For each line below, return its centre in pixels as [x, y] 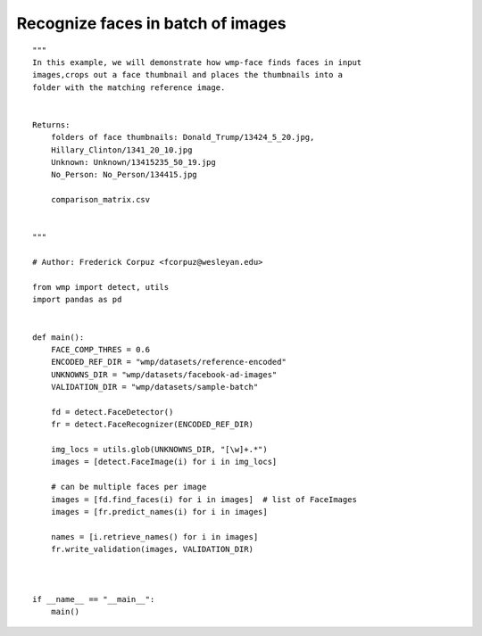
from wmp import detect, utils [101, 287]
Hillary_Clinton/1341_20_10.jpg [121, 150]
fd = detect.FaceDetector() [112, 412]
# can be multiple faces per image [129, 487]
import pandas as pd [77, 300]
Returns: [51, 124]
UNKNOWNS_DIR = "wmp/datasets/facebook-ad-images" [164, 374]
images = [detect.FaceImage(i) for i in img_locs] [164, 462]
